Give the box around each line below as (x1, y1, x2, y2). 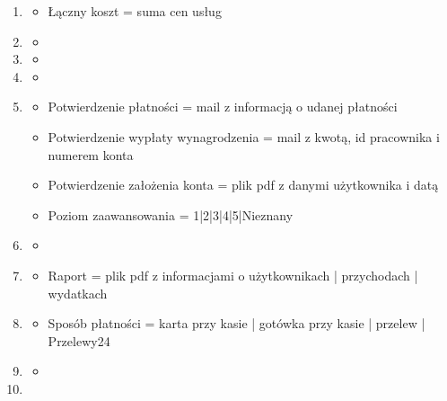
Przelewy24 (48, 331, 110, 350)
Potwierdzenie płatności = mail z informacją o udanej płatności (48, 97, 398, 116)
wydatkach (48, 283, 108, 302)
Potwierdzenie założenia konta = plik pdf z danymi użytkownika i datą (48, 175, 439, 194)
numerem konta (48, 145, 134, 164)
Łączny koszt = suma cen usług (48, 2, 222, 20)
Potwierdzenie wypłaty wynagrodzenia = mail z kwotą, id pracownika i (48, 127, 440, 146)
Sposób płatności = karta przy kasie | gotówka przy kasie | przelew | (48, 314, 425, 333)
